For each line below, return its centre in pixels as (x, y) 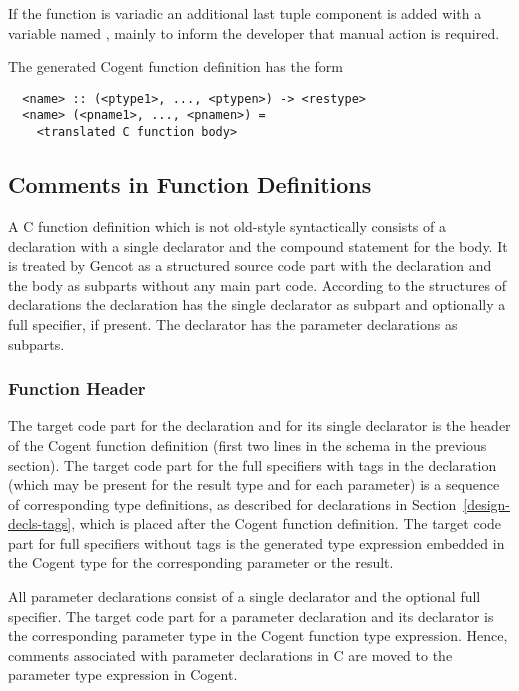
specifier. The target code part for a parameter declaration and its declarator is (251, 615)
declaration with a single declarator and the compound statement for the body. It (258, 245)
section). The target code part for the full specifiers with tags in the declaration (252, 464)
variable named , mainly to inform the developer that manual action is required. (254, 32)
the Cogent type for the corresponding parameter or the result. (201, 562)
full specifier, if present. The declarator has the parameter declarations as (233, 323)
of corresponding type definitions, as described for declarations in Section (232, 503)
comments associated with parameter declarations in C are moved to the (230, 654)
